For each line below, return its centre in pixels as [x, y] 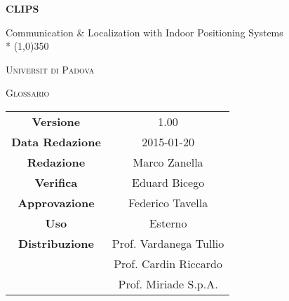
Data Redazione [56, 141]
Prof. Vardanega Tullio [168, 243]
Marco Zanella [168, 162]
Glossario [28, 93]
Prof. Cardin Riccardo [168, 263]
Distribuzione [56, 243]
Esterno [168, 223]
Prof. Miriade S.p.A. [168, 283]
